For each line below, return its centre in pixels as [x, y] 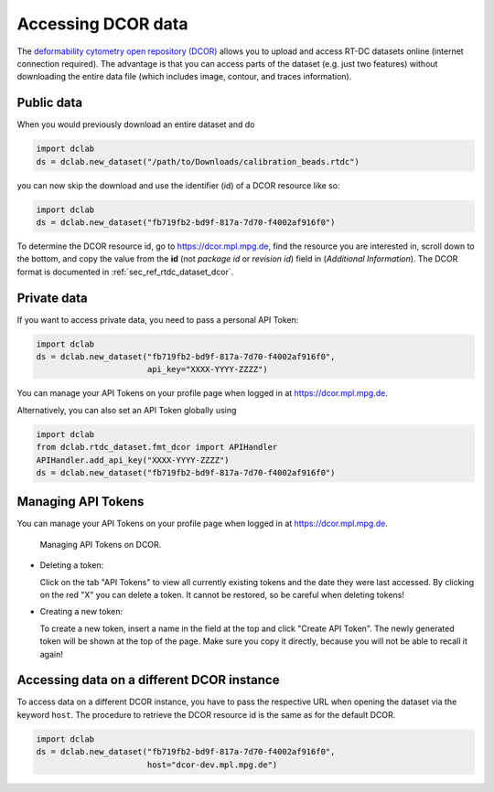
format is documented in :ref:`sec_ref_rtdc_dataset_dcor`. [125, 272]
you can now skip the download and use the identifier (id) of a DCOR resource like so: [178, 185]
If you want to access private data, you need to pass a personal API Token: [158, 319]
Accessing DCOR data [102, 24]
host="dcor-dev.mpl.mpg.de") [212, 765]
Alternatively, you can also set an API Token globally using [127, 410]
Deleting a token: [72, 565]
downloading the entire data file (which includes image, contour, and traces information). [184, 77]
